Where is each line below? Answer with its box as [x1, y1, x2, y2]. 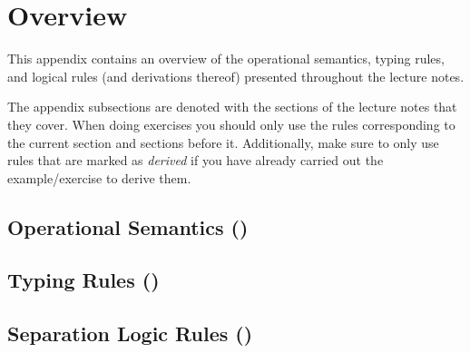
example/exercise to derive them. [7, 168, 191, 187]
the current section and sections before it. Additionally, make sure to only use [7, 132, 439, 152]
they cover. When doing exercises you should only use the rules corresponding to [7, 114, 455, 133]
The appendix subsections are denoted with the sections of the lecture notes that [7, 97, 457, 116]
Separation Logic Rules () [7, 319, 253, 348]
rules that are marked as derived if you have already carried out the [7, 151, 384, 170]
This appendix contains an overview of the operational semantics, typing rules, [7, 49, 445, 68]
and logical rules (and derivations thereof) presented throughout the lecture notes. [7, 66, 465, 85]
